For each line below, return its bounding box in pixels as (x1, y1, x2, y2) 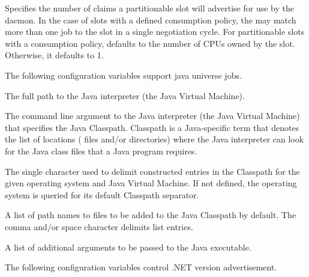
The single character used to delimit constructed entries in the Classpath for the (5, 165, 300, 177)
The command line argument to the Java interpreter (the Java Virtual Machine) (5, 109, 300, 122)
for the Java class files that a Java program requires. (5, 144, 197, 157)
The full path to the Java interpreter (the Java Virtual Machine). (5, 89, 245, 102)
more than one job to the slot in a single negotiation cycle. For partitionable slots (5, 25, 305, 38)
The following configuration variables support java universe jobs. (5, 68, 242, 81)
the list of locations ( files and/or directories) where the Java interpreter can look (5, 133, 304, 145)
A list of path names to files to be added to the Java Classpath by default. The (5, 209, 296, 221)
